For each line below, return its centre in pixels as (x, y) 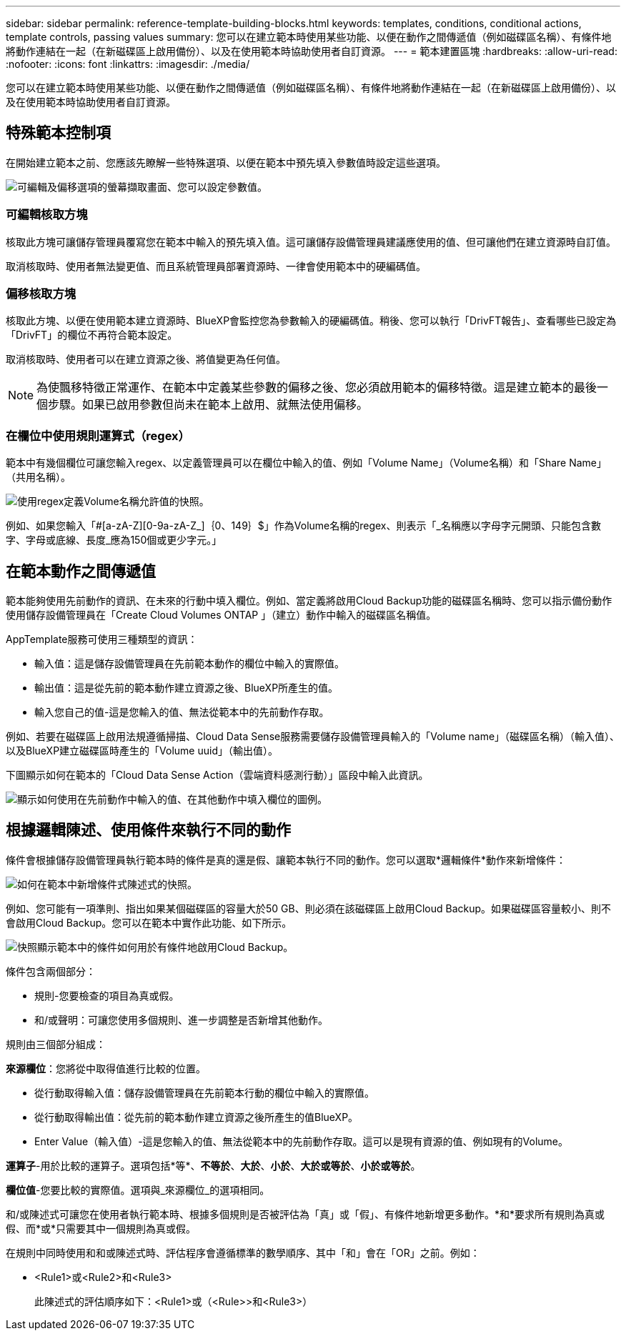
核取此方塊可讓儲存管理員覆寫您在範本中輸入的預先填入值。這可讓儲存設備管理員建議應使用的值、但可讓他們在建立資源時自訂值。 (311, 241)
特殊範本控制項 (58, 133)
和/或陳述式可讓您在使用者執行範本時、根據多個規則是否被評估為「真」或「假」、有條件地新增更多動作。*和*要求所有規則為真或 (305, 1214)
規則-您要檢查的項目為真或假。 (107, 995)
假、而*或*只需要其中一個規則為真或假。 (101, 1228)
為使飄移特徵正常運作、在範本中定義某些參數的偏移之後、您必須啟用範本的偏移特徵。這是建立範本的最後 (317, 388)
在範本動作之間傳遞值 (81, 571)
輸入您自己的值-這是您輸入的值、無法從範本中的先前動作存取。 (182, 712)
